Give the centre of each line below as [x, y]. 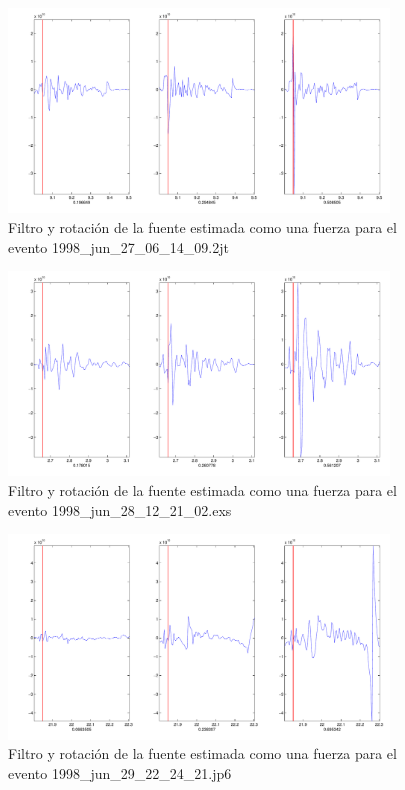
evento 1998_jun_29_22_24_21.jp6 [120, 772]
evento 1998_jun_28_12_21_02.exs [120, 509]
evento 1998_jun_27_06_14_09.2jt [118, 246]
